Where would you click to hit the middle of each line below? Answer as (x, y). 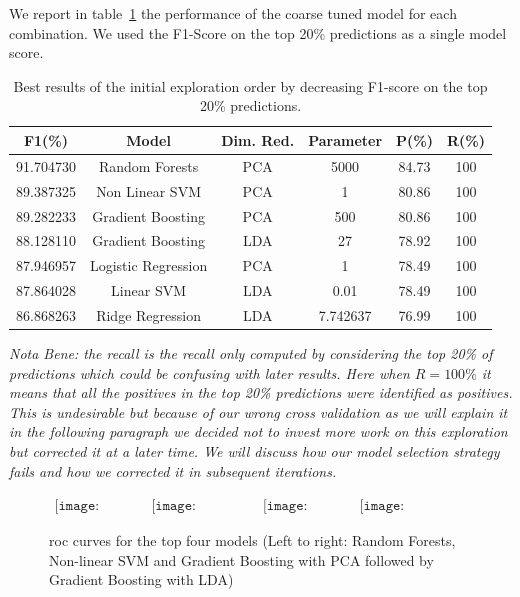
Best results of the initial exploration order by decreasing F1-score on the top (250, 85)
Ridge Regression (148, 314)
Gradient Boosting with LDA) (141, 579)
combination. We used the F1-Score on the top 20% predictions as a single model (258, 32)
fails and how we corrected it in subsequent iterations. (173, 470)
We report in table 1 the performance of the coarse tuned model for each (233, 13)
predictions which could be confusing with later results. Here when (209, 372)
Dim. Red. (258, 139)
